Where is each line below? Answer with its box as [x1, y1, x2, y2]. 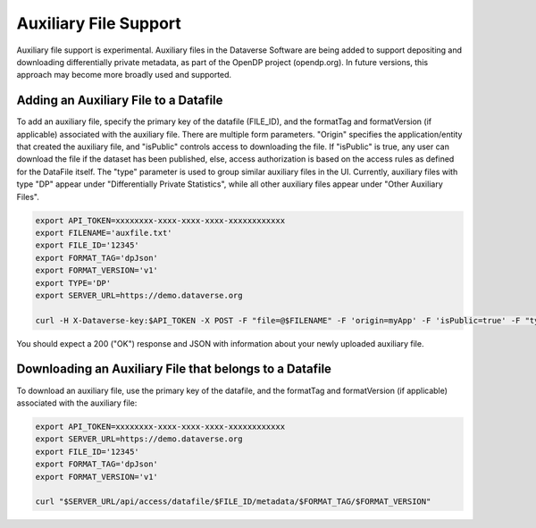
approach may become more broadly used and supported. [16, 70, 232, 80]
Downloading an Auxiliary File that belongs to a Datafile [16, 362, 332, 377]
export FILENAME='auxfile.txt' [35, 228, 173, 238]
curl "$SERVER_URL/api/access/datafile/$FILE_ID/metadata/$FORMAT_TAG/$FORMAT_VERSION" [35, 497, 431, 507]
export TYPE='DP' [35, 278, 112, 288]
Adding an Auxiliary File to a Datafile [16, 93, 223, 108]
